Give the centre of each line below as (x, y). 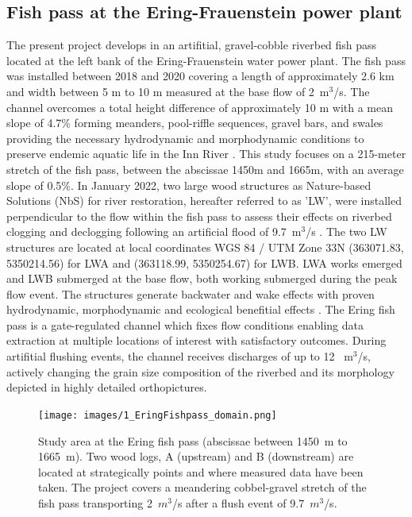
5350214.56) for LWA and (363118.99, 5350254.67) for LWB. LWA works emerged (204, 262)
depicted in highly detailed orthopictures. (107, 387)
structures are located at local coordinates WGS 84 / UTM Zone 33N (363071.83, (205, 247)
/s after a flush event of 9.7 (238, 502)
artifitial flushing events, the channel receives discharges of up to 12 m (180, 356)
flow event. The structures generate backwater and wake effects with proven (191, 293)
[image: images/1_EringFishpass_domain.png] (158, 415)
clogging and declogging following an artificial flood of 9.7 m (154, 231)
